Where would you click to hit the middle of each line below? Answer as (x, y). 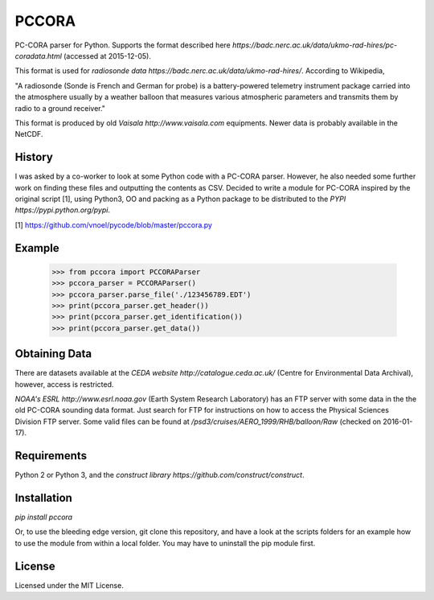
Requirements (51, 456)
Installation (43, 497)
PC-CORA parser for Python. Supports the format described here (123, 45)
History (34, 157)
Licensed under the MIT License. (69, 585)
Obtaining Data (53, 354)
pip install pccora (43, 517)
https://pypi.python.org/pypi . (62, 210)
